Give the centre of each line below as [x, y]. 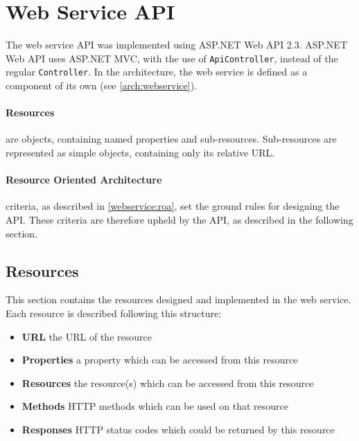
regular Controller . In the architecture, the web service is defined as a [157, 72]
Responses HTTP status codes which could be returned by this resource [178, 429]
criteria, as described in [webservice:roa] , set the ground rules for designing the [173, 206]
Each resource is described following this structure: [114, 313]
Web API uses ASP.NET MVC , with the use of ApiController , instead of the [172, 58]
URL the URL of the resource [87, 336]
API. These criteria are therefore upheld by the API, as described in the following [179, 219]
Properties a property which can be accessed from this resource [160, 360]
